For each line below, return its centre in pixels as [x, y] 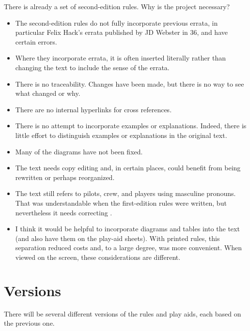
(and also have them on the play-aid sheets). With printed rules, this [117, 238]
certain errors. [36, 41]
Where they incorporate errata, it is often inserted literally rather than [120, 58]
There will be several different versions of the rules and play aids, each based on [123, 313]
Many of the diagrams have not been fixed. [79, 151]
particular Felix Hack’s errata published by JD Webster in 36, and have [121, 32]
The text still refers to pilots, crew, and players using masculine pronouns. [125, 193]
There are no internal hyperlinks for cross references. [94, 109]
